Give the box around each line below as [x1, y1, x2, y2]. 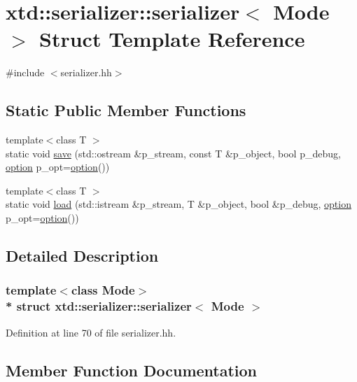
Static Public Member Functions [6, 99, 246, 121]
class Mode [71, 281, 135, 299]
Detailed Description [6, 245, 159, 267]
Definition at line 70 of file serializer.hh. [6, 325, 176, 339]
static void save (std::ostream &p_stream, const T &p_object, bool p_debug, [6, 146, 341, 160]
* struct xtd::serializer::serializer [6, 297, 192, 315]
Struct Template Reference [39, 24, 305, 53]
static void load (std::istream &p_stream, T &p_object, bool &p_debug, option [6, 197, 351, 211]
